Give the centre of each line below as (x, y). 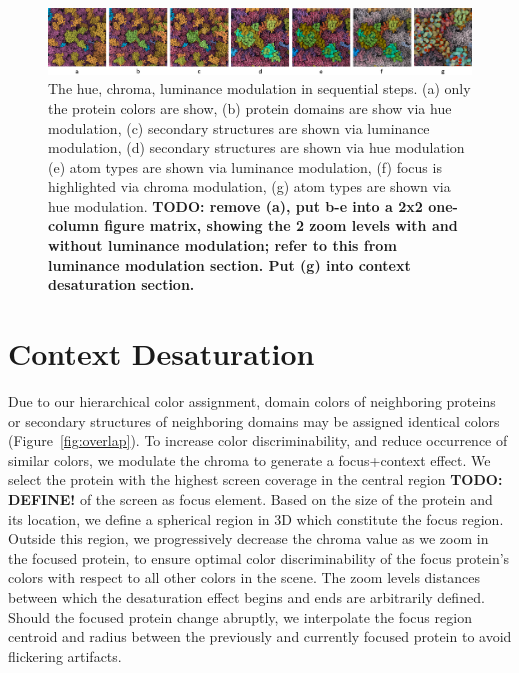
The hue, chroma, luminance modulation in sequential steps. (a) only (259, 88)
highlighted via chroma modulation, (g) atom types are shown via (249, 186)
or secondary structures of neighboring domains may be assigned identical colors (254, 420)
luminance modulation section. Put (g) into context (229, 264)
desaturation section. (121, 284)
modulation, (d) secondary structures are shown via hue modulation (256, 147)
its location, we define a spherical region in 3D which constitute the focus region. (256, 518)
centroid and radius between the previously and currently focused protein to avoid (260, 636)
